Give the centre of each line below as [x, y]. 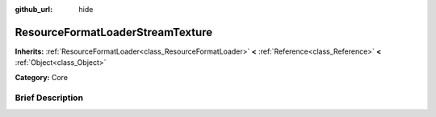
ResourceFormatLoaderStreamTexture [114, 32]
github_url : [34, 9]
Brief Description [49, 98]
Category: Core [42, 77]
